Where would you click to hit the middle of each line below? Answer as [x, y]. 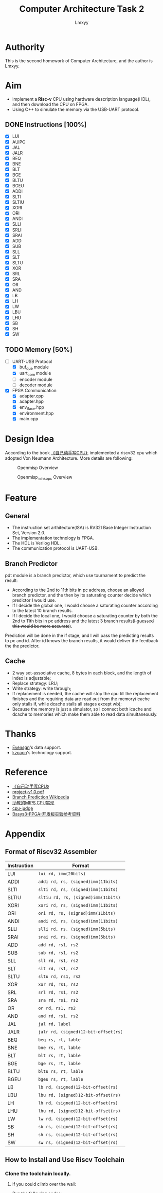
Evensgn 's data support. [37, 747]
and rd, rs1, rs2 [58, 1016]
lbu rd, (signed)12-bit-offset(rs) [79, 1095]
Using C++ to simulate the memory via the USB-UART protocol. [76, 109]
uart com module [35, 374]
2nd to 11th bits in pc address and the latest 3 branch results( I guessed [83, 621]
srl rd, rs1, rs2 [58, 992]
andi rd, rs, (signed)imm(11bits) [78, 921]
